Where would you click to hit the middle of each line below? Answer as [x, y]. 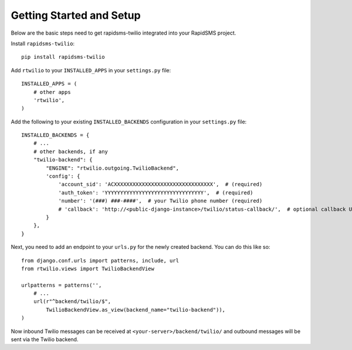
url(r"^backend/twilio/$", [72, 302]
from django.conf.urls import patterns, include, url [100, 260]
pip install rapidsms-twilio [63, 57]
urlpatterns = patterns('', [62, 285]
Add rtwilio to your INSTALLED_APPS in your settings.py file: [91, 70]
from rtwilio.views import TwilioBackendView [88, 268]
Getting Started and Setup [76, 15]
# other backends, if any [71, 152]
